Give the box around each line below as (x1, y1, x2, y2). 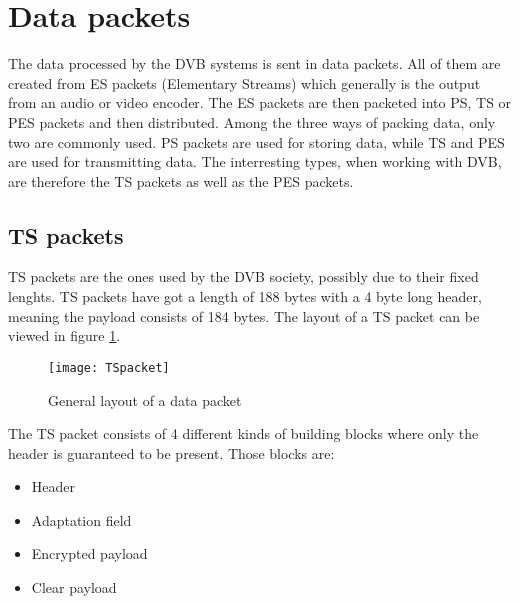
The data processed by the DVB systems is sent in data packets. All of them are (8, 53, 501, 74)
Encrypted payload (31, 543, 148, 564)
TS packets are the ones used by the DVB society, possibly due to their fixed (8, 266, 479, 287)
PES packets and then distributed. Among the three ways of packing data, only (8, 111, 496, 132)
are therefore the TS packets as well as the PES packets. (8, 170, 354, 191)
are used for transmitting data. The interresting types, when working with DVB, (8, 151, 502, 172)
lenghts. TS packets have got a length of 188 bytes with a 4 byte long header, (8, 286, 482, 307)
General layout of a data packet (48, 389, 242, 410)
